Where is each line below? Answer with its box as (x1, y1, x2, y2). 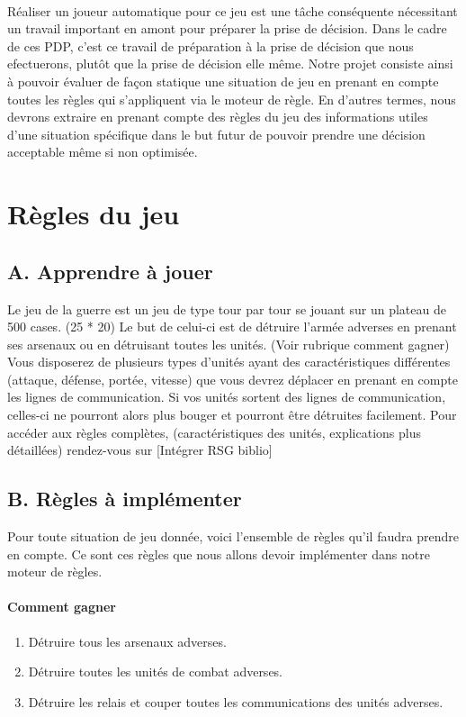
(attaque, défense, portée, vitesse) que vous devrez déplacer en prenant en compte (7, 369, 458, 388)
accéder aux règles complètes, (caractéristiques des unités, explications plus (7, 422, 421, 441)
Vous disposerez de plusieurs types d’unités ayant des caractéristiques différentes (7, 352, 451, 371)
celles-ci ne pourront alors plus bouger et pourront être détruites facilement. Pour (7, 405, 457, 424)
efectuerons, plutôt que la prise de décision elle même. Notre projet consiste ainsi (7, 54, 453, 73)
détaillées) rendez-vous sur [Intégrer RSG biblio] (7, 440, 273, 459)
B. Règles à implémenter (7, 485, 242, 513)
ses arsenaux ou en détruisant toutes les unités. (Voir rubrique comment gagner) (7, 334, 450, 353)
